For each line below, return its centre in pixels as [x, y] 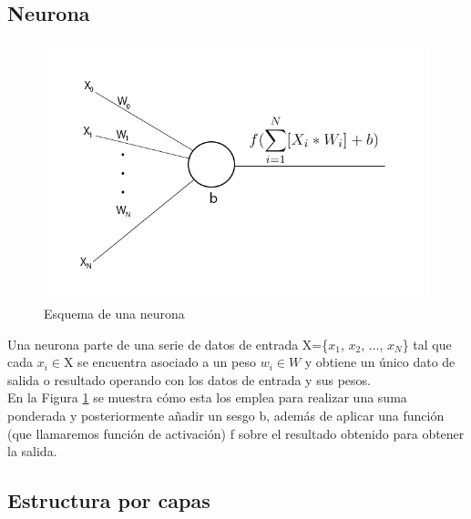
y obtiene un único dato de [380, 362]
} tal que [427, 344]
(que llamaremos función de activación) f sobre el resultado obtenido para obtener [236, 433]
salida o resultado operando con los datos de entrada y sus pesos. [189, 379]
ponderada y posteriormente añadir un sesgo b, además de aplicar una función [226, 416]
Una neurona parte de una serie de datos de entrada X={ [168, 344]
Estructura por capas [109, 500]
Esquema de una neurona [114, 314]
